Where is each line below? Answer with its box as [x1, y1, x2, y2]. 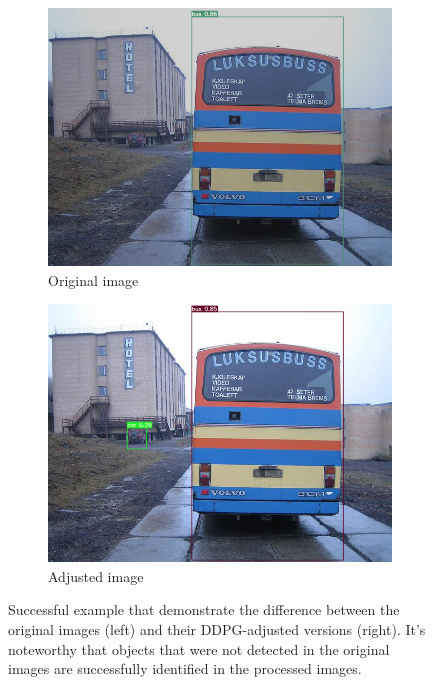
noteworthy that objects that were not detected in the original [8, 638, 390, 659]
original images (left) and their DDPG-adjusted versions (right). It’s [8, 618, 426, 639]
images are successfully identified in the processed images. [8, 658, 362, 679]
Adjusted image [48, 565, 144, 586]
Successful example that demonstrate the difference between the [8, 599, 400, 620]
